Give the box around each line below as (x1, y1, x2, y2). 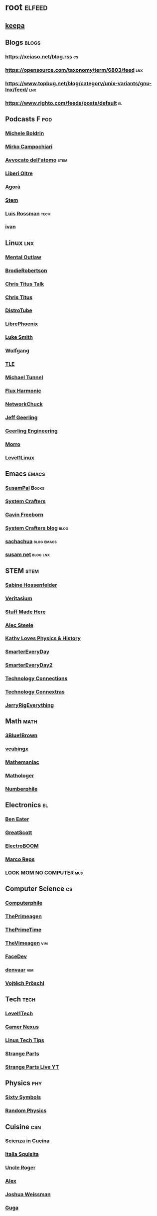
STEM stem (5, 566, 39, 575)
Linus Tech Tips (5, 1037, 44, 1044)
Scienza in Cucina (5, 1137, 50, 1144)
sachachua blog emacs (5, 538, 57, 544)
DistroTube (5, 307, 32, 314)
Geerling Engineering (5, 427, 58, 434)
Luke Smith (5, 334, 33, 341)
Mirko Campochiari (5, 143, 53, 150)
